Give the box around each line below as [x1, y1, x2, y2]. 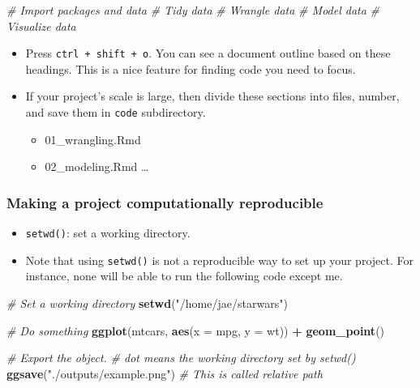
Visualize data [6, 17, 76, 34]
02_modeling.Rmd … [45, 158, 149, 175]
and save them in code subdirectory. [25, 104, 206, 121]
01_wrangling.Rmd [45, 130, 141, 147]
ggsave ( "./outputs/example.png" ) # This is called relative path [6, 365, 323, 382]
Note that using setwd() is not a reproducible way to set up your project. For [25, 251, 414, 268]
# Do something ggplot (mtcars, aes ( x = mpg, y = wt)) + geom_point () [6, 322, 385, 339]
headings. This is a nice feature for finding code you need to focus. [25, 60, 356, 77]
